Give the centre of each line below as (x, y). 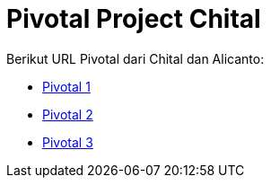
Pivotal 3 (68, 142)
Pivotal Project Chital (134, 19)
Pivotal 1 (66, 86)
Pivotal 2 (68, 114)
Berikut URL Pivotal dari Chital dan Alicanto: (135, 58)
